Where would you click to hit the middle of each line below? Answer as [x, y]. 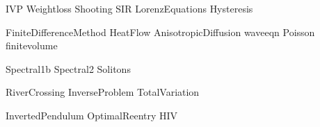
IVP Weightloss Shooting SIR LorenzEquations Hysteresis [129, 8]
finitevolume [32, 45]
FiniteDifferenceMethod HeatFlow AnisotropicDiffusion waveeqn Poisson [160, 32]
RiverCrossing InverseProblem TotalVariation [103, 92]
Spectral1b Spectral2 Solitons [68, 68]
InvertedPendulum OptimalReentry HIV [92, 115]
